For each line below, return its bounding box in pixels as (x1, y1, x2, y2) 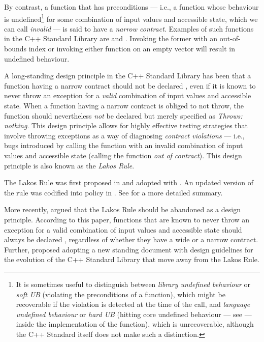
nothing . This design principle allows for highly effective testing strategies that (4, 120, 248, 131)
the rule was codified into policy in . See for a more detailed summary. (4, 187, 223, 197)
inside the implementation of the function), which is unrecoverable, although (16, 319, 254, 329)
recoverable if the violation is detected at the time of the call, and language (16, 299, 250, 309)
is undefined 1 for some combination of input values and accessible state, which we (4, 12, 258, 24)
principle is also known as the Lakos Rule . (4, 160, 135, 170)
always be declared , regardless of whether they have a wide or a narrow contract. (4, 234, 258, 245)
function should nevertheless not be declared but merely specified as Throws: (4, 110, 243, 121)
